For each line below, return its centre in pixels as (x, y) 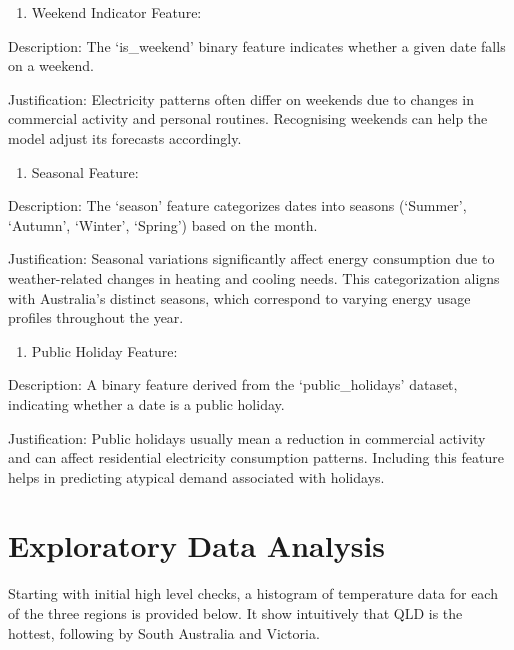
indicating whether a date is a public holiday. (146, 403)
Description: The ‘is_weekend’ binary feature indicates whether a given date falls (257, 45)
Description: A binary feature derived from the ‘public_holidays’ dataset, (233, 384)
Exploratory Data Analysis (197, 545)
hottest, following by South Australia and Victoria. (164, 632)
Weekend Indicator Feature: (116, 12)
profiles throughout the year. (96, 317)
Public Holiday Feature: (104, 350)
